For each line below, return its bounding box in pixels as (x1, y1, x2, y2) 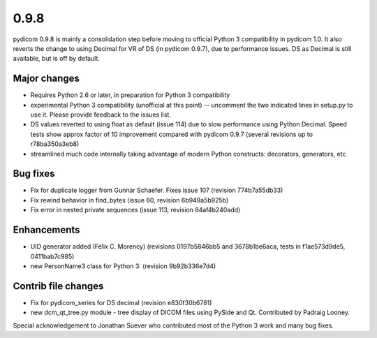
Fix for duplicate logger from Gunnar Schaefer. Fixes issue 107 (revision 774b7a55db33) (30, 186, 283, 195)
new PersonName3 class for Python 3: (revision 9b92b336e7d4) (30, 262, 216, 270)
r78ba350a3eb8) (30, 140, 80, 148)
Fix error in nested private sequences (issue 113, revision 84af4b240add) (30, 206, 241, 214)
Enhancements (13, 224, 80, 236)
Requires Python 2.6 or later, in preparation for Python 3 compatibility (30, 91, 230, 99)
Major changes (13, 73, 80, 84)
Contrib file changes (13, 280, 104, 292)
